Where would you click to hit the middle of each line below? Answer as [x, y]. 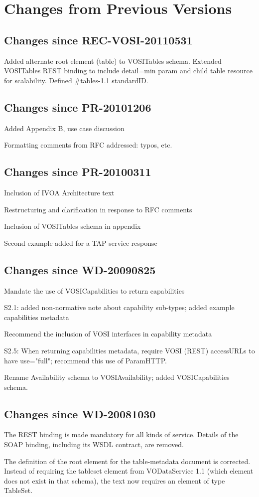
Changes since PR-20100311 [78, 172]
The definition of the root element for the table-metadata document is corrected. [127, 461]
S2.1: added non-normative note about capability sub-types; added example [119, 307]
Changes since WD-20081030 [80, 414]
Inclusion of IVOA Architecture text [59, 192]
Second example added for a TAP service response [81, 243]
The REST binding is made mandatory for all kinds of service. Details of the [121, 434]
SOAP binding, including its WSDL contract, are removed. [94, 444]
